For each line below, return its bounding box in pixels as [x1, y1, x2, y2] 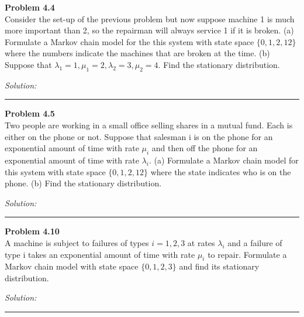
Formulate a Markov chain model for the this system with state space [5, 35, 254, 47]
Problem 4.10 [5, 225, 60, 237]
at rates [187, 236, 215, 248]
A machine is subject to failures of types [5, 236, 149, 248]
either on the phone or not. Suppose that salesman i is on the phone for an [5, 130, 273, 142]
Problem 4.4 [5, 1, 55, 13]
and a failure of [227, 236, 282, 248]
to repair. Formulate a [208, 248, 287, 260]
